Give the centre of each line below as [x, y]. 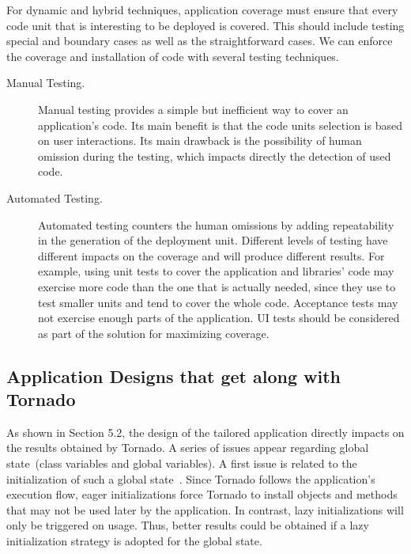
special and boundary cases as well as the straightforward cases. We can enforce [200, 41]
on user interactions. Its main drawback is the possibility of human [200, 140]
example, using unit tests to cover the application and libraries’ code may [216, 271]
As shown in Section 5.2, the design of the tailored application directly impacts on [205, 432]
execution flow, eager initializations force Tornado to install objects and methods [202, 494]
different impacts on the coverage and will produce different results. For [211, 255]
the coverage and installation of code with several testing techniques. [173, 56]
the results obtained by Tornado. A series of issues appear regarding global [188, 448]
